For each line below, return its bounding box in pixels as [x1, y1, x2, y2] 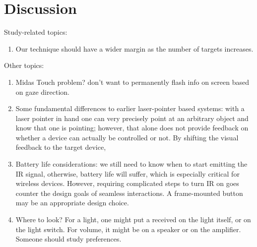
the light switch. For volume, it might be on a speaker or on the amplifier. [15, 224, 241, 234]
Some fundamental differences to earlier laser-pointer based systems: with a [15, 103, 245, 114]
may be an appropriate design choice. [15, 197, 129, 208]
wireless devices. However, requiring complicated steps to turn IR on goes [15, 178, 239, 188]
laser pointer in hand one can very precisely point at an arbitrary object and [15, 113, 249, 123]
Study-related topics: [4, 27, 67, 37]
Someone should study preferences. [15, 234, 122, 244]
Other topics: [4, 60, 44, 70]
